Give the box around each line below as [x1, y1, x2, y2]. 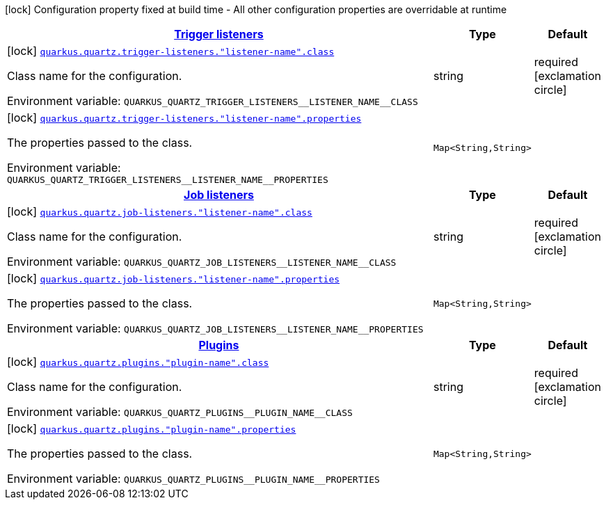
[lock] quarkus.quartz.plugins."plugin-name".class [7, 355, 269, 369]
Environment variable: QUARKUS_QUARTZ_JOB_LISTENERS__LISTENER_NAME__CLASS [7, 255, 397, 268]
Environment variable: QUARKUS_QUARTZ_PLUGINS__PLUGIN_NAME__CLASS [7, 405, 353, 419]
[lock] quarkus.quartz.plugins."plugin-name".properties [7, 422, 296, 435]
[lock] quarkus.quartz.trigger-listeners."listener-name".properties [7, 111, 362, 125]
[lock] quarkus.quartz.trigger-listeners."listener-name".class [7, 44, 335, 58]
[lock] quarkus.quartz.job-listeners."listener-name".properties [7, 271, 340, 285]
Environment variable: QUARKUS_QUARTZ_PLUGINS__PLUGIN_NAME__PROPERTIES [7, 472, 380, 486]
